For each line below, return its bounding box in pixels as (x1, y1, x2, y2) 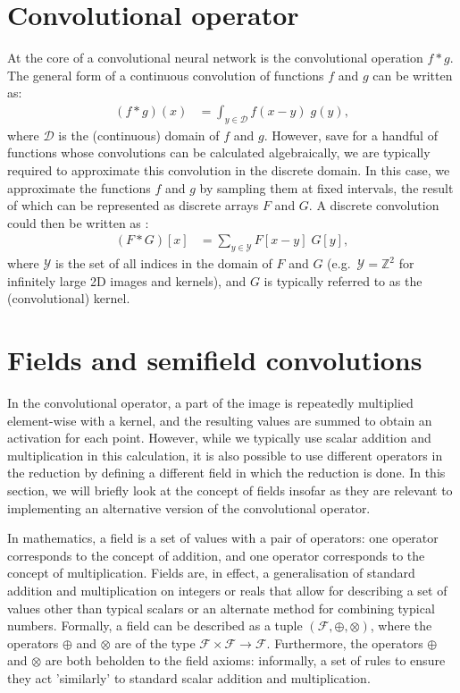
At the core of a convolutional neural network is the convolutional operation (7, 48, 423, 67)
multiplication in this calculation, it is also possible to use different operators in (7, 445, 443, 464)
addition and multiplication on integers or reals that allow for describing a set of (7, 580, 447, 599)
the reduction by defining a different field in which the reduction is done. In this (7, 463, 446, 482)
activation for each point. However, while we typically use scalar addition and (7, 428, 431, 447)
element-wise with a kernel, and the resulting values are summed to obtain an (7, 410, 432, 429)
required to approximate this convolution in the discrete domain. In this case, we (7, 160, 450, 179)
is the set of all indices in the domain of (54, 254, 272, 273)
